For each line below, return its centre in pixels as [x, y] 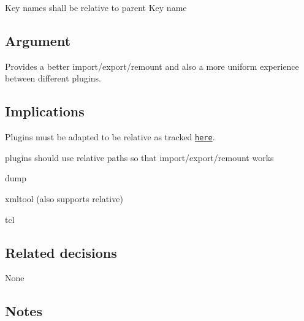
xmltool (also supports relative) [64, 199]
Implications [45, 111]
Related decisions [61, 252]
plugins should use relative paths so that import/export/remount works [139, 157]
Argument [38, 40]
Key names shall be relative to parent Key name [96, 7]
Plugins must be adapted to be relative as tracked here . [110, 137]
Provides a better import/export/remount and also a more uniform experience [152, 66]
